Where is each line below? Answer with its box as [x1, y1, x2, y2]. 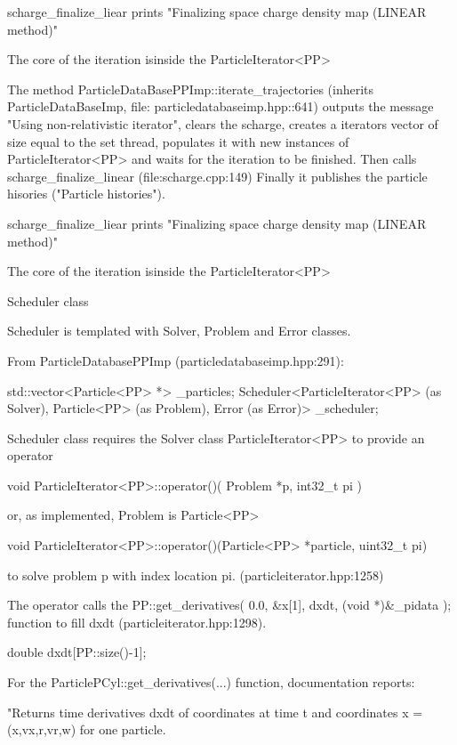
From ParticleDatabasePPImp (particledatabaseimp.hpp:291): [7, 351, 344, 369]
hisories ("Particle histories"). [7, 184, 165, 203]
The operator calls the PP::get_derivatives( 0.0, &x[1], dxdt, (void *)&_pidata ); [7, 595, 452, 614]
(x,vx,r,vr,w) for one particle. [7, 720, 166, 739]
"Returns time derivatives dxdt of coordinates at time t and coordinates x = [7, 702, 423, 721]
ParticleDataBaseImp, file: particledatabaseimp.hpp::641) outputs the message [7, 97, 434, 116]
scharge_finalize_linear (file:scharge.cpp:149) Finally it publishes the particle [7, 166, 428, 185]
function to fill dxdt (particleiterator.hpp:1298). [7, 612, 267, 631]
